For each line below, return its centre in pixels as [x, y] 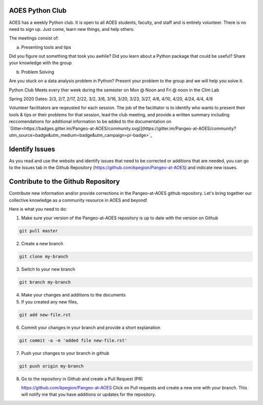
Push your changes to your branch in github [65, 353]
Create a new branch [42, 244]
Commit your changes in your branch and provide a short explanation [91, 327]
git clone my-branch [44, 257]
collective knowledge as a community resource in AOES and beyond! [78, 200]
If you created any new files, [50, 302]
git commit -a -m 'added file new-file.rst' [73, 340]
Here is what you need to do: [38, 209]
